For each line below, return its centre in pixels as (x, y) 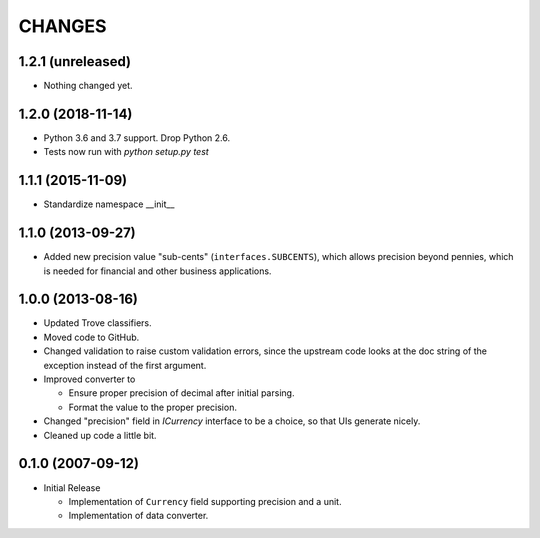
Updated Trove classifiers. (97, 323)
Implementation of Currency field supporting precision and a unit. (205, 501)
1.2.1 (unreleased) (75, 61)
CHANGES (62, 26)
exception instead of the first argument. (125, 365)
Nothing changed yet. (88, 86)
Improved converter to (89, 379)
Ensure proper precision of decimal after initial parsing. (181, 393)
